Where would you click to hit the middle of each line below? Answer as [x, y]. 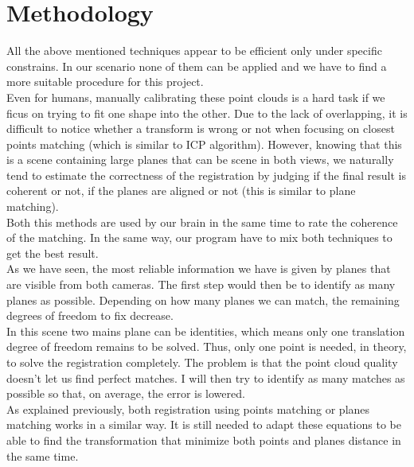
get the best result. [53, 253]
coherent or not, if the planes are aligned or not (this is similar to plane [181, 191]
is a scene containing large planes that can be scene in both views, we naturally [200, 160]
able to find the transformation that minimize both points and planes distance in [204, 440]
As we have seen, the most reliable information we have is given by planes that [199, 269]
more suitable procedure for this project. [105, 82]
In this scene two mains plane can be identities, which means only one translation [206, 331]
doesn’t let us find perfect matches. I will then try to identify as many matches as [206, 377]
